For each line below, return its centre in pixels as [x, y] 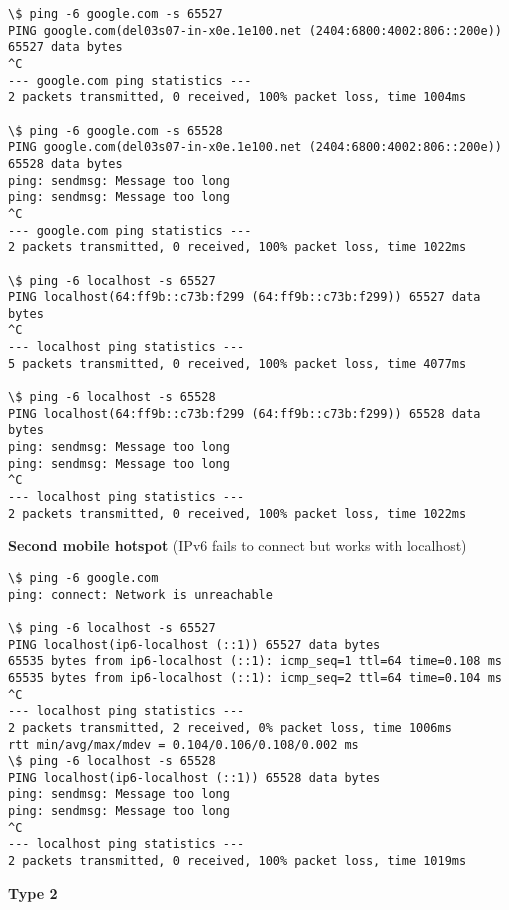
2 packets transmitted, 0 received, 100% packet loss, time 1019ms [237, 861]
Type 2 [33, 892]
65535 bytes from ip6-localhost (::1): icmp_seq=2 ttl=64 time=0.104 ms [255, 677]
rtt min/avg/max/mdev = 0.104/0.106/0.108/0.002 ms [183, 744]
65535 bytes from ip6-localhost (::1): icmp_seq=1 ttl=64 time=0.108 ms [255, 661]
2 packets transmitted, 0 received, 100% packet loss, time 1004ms [237, 97]
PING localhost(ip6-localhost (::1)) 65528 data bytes [194, 777]
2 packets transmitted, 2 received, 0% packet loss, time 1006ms [230, 727]
